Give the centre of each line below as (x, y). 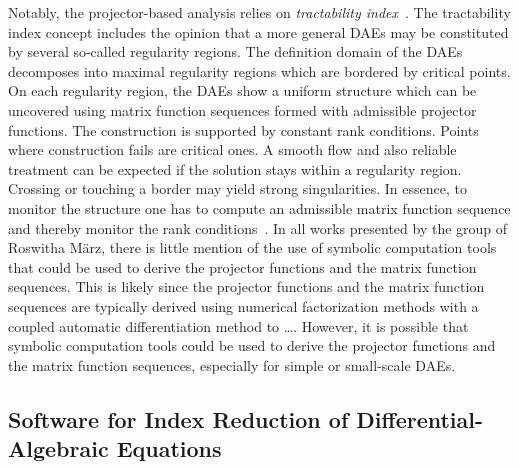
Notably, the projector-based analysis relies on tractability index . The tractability (259, 12)
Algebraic (58, 448)
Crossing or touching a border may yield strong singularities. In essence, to (237, 188)
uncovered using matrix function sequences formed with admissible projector (242, 109)
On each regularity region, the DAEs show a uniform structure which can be (242, 90)
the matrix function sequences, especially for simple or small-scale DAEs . (232, 364)
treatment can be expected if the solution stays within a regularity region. (235, 168)
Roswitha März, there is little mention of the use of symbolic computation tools (252, 247)
